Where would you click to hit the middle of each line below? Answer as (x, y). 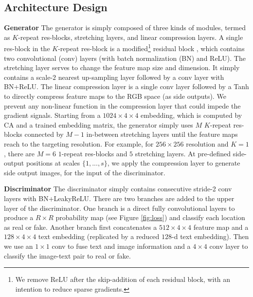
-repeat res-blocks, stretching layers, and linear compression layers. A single (131, 37)
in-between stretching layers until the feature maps (162, 134)
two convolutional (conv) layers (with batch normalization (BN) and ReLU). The (125, 58)
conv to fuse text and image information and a (121, 246)
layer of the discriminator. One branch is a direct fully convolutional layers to (119, 208)
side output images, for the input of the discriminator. (85, 172)
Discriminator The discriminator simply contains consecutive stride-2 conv (118, 189)
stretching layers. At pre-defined (183, 153)
